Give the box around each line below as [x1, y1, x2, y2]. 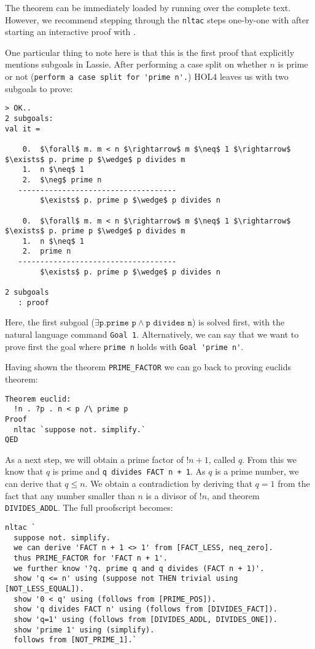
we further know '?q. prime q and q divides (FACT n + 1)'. [14, 564, 265, 573]
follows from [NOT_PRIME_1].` [14, 635, 137, 645]
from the [278, 477, 310, 490]
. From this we [242, 453, 297, 465]
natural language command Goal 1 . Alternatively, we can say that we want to [5, 328, 299, 340]
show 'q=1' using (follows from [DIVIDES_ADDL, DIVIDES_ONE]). [14, 615, 278, 624]
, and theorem [207, 489, 260, 502]
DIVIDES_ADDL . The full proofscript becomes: [5, 501, 173, 514]
